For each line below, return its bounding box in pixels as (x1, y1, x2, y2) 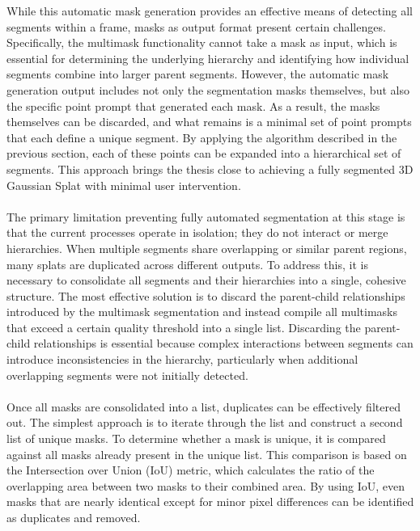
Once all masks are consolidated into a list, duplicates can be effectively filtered (6, 398, 401, 415)
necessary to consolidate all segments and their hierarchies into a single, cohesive (6, 272, 406, 289)
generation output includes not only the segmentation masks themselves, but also (6, 81, 409, 98)
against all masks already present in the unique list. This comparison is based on (6, 445, 407, 462)
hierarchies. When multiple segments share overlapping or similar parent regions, (6, 239, 407, 256)
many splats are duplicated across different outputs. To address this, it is (6, 255, 368, 272)
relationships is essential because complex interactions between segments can (33, 335, 414, 352)
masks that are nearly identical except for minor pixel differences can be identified (6, 493, 414, 510)
